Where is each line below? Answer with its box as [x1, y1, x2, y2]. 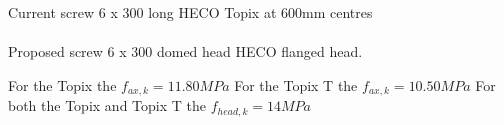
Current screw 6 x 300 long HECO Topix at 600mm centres [8, 2, 373, 22]
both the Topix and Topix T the [8, 95, 206, 116]
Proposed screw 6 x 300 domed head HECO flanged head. [8, 41, 363, 62]
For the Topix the [8, 74, 117, 95]
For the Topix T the [234, 74, 358, 95]
